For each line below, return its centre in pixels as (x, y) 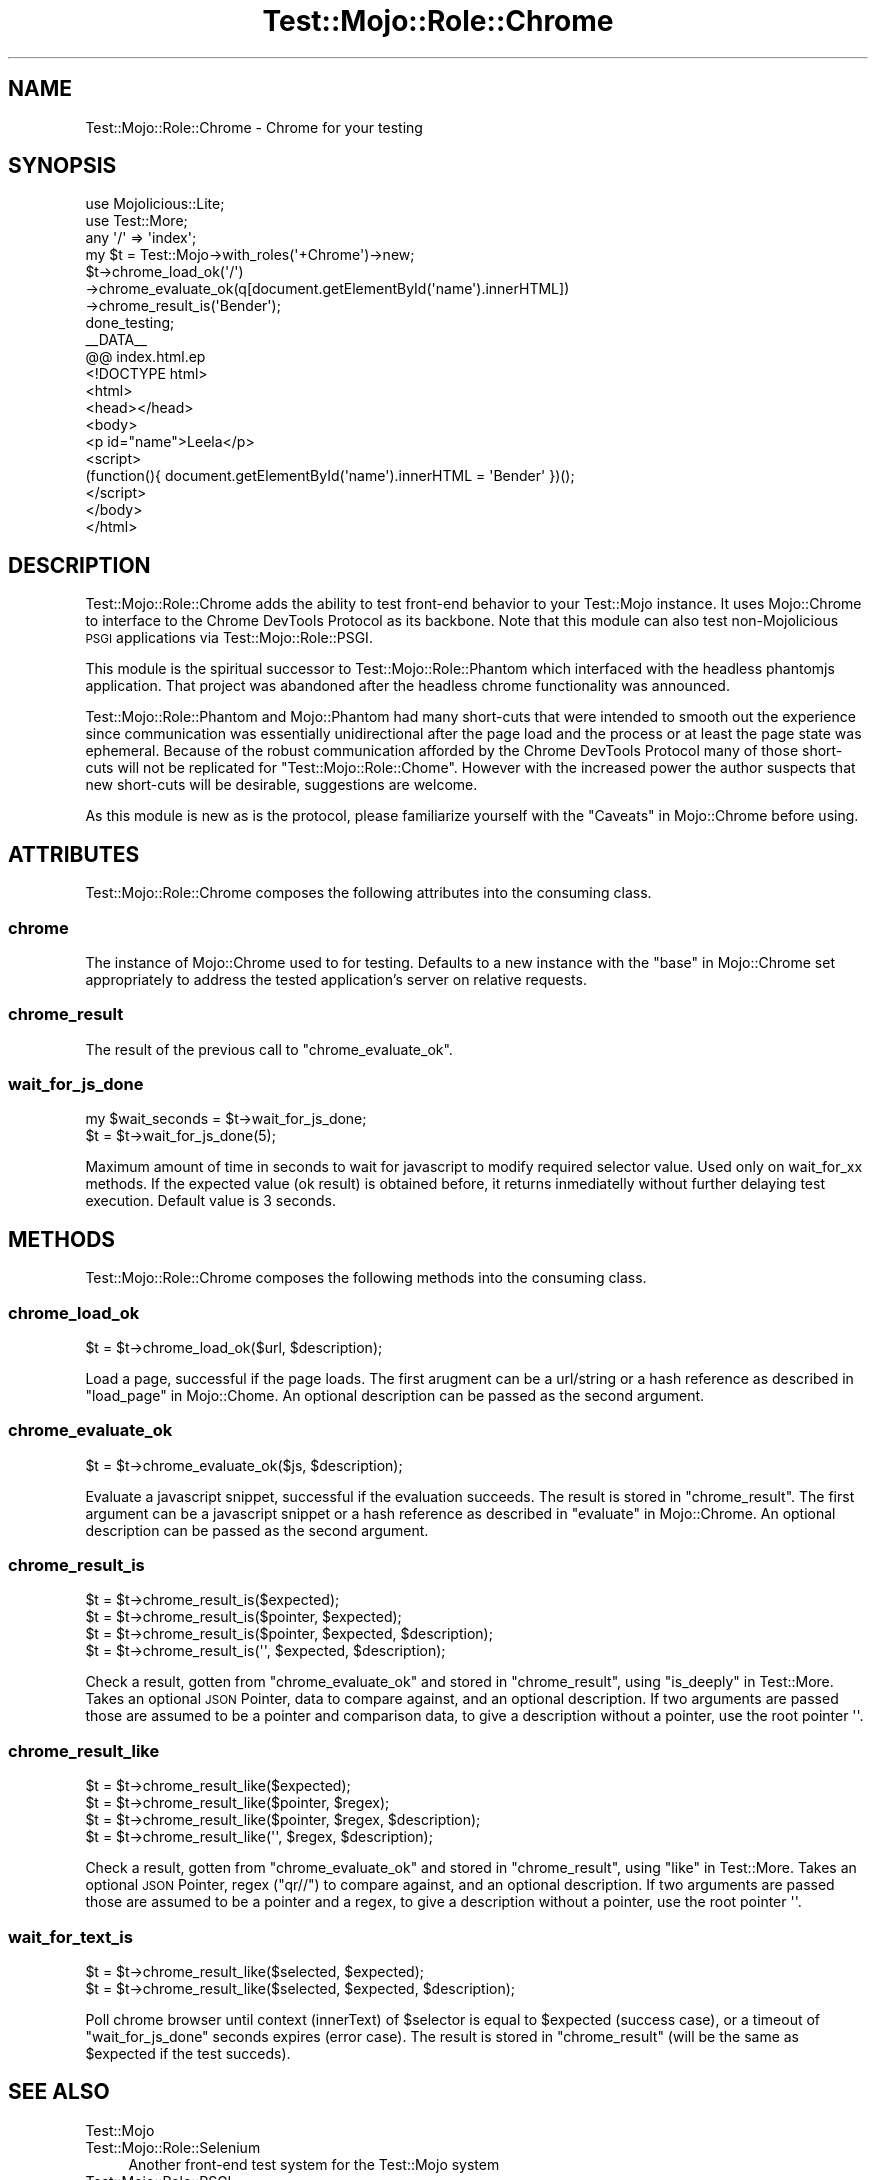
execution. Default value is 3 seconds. (211, 1201)
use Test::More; (136, 221)
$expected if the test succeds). (188, 2053)
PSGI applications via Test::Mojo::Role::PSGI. (229, 638)
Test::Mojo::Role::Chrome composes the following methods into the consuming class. (366, 1278)
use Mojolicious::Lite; (155, 204)
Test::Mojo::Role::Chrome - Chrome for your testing (254, 127)
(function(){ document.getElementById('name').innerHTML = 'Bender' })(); (330, 476)
